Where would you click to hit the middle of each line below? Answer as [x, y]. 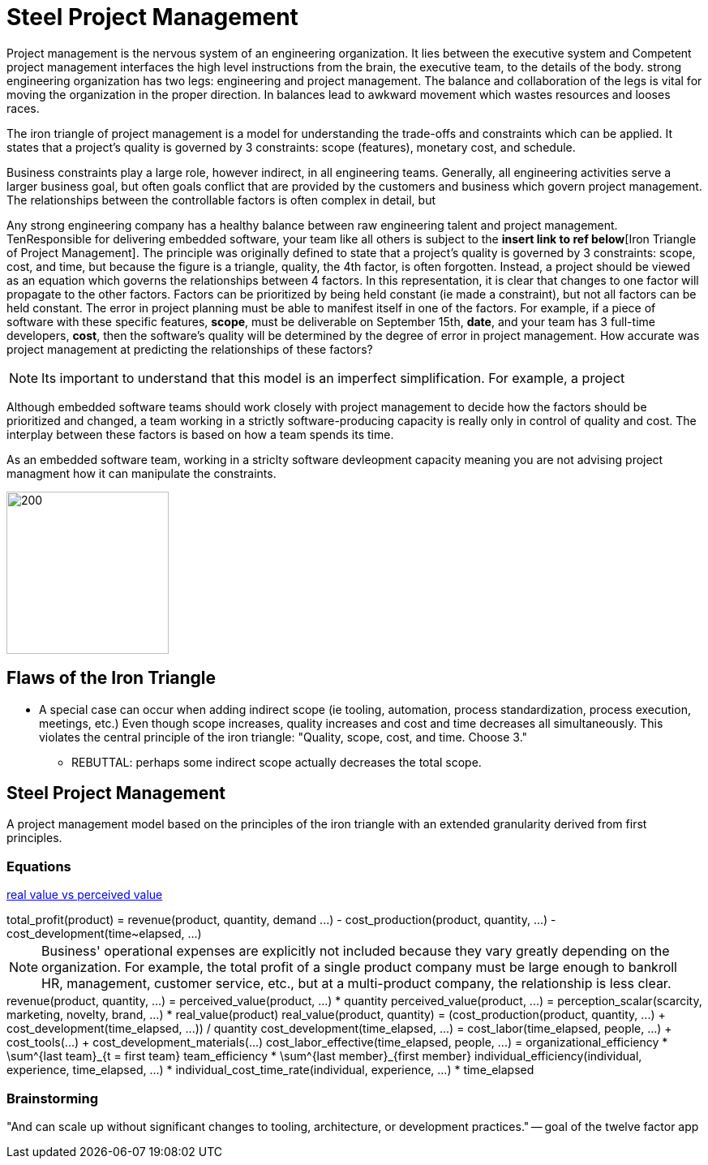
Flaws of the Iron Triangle [112, 678]
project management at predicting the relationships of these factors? [190, 349]
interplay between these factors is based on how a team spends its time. [200, 434]
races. [23, 108]
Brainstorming [53, 1098]
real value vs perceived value [85, 895]
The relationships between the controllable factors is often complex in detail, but [221, 200]
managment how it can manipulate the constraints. [142, 473]
